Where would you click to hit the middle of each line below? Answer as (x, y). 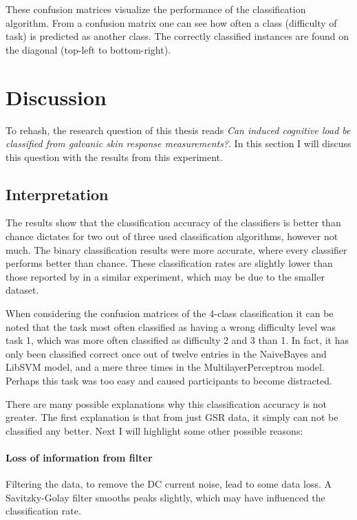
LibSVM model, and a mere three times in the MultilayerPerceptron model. (165, 367)
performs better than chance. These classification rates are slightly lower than (169, 263)
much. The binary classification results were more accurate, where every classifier (176, 249)
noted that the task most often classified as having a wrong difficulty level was (171, 326)
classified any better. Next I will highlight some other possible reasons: (154, 430)
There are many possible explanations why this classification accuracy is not (166, 403)
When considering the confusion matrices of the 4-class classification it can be (170, 313)
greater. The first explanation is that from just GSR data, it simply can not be (172, 417)
